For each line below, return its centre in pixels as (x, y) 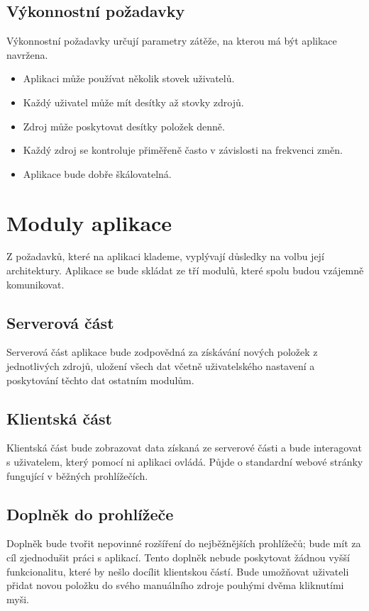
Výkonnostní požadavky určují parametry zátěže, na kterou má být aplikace (172, 41)
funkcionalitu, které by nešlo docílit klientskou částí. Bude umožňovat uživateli (178, 571)
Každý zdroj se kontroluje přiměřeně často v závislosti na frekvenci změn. (183, 150)
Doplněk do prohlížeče (90, 514)
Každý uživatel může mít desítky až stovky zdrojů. (133, 102)
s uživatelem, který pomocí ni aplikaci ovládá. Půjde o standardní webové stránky (185, 462)
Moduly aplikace (89, 222)
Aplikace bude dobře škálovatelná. (97, 173)
